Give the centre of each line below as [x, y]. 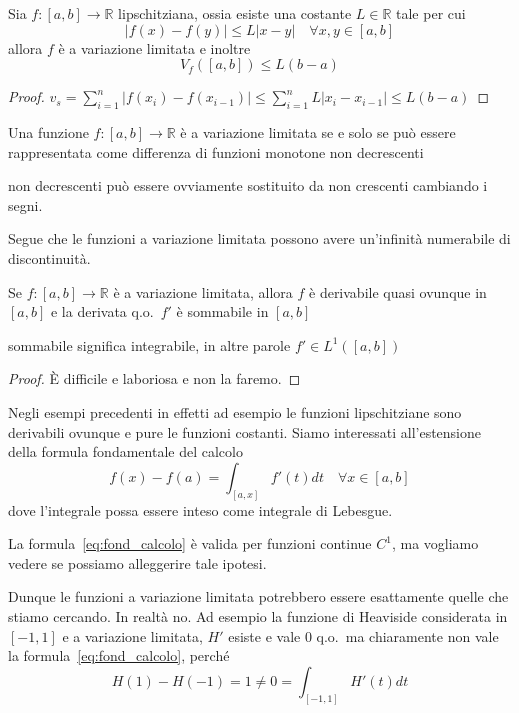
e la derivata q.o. [102, 311]
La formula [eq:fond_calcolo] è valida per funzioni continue [190, 543]
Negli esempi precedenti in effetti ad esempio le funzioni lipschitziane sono [235, 411]
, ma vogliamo [435, 543]
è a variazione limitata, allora [203, 291]
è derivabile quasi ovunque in [398, 291]
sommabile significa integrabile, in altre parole [149, 344]
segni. [25, 204]
